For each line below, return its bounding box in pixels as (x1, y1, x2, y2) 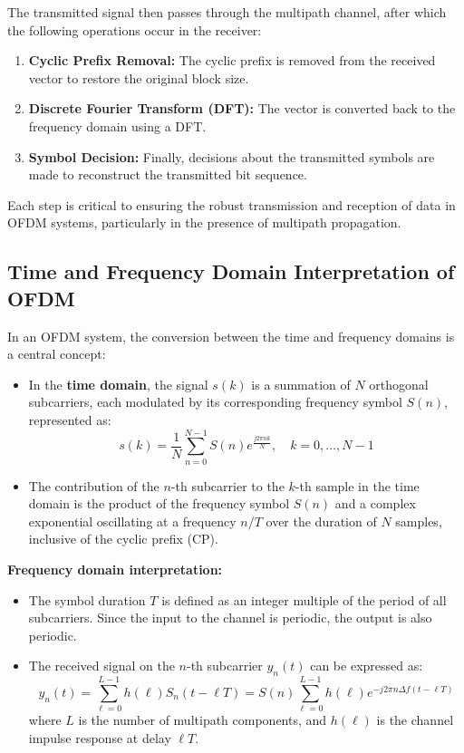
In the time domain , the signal (28, 374, 208, 393)
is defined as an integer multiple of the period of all (161, 590, 447, 609)
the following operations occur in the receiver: (7, 20, 262, 39)
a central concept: (7, 344, 106, 363)
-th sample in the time (295, 476, 420, 495)
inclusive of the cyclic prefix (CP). (28, 529, 218, 548)
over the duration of (266, 511, 377, 530)
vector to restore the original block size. (28, 68, 249, 87)
